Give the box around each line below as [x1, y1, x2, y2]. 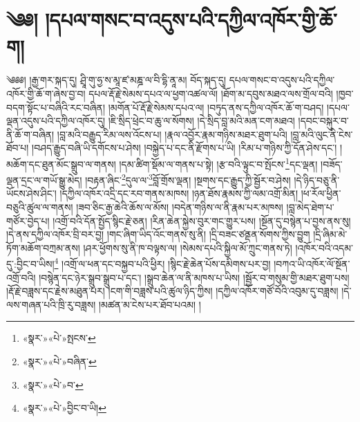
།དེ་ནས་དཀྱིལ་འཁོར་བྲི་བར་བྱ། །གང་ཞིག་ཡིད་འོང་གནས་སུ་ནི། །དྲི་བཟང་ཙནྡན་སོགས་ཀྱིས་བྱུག [6, 227, 310, 241]
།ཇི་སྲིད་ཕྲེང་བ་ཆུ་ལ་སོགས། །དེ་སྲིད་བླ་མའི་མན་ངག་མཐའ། [108, 113, 295, 128]
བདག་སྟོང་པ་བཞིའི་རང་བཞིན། [6, 100, 106, 114]
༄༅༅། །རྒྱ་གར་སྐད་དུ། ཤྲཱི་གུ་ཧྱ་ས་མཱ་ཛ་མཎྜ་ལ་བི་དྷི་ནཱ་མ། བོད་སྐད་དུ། [6, 73, 227, 87]
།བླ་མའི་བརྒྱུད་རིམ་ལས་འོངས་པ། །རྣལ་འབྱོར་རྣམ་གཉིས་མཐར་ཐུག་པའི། [57, 127, 287, 141]
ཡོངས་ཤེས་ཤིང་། [6, 186, 57, 201]
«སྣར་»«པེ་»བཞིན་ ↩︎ [22, 354, 97, 368]
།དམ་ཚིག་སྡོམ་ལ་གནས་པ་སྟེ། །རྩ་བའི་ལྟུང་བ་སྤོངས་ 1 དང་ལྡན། [119, 154, 318, 171]
